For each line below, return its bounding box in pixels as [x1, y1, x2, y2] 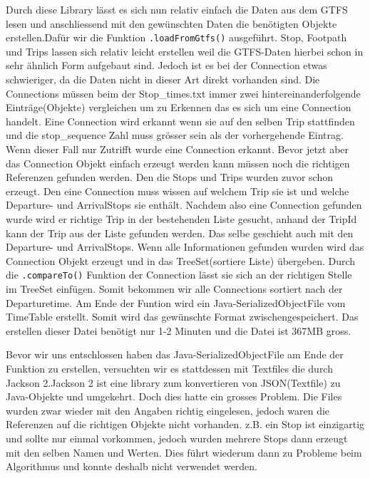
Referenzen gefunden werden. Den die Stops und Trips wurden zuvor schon [6, 170, 333, 185]
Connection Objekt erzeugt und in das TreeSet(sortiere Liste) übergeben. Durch [6, 253, 356, 268]
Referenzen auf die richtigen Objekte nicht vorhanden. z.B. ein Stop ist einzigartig [6, 417, 365, 432]
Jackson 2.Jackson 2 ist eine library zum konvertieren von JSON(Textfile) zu [6, 375, 341, 390]
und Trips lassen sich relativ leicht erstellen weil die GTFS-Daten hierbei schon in [6, 43, 364, 58]
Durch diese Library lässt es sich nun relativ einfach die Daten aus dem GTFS [6, 2, 348, 16]
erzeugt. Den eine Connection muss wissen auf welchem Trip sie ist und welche [6, 183, 349, 198]
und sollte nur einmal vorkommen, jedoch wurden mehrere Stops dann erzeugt [6, 430, 348, 445]
